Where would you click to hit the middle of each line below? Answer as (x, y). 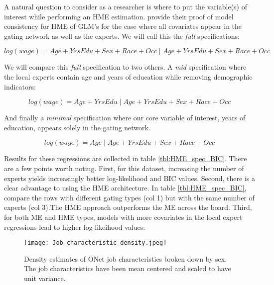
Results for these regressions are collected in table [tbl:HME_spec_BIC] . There (126, 158)
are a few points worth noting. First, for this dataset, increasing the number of (124, 168)
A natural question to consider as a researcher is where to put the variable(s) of (126, 6)
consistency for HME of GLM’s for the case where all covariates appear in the (123, 26)
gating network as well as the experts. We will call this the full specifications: (122, 36)
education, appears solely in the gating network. (77, 127)
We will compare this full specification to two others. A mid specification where (125, 67)
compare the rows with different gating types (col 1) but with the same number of (129, 197)
